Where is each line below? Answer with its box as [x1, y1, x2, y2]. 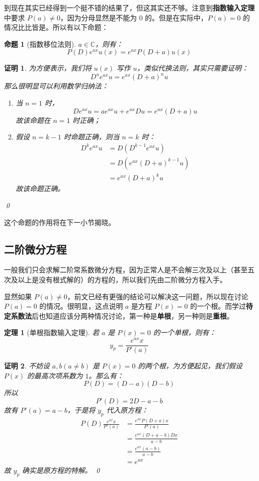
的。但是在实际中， [145, 12, 208, 22]
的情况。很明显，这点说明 [39, 301, 123, 311]
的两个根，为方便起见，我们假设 [138, 361, 243, 371]
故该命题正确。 [15, 183, 65, 194]
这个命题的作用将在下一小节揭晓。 [4, 217, 115, 227]
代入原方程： [106, 404, 149, 415]
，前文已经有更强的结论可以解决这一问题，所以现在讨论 [67, 291, 249, 301]
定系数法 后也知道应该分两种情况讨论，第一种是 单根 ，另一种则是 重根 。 [4, 310, 234, 321]
